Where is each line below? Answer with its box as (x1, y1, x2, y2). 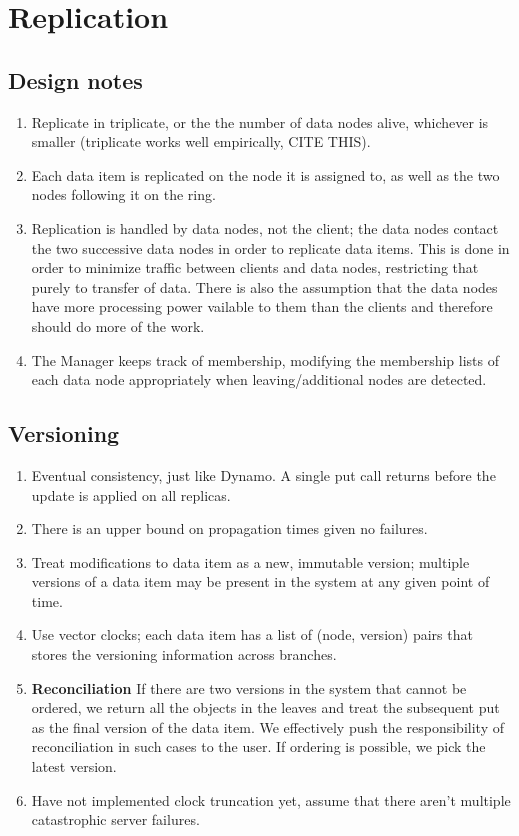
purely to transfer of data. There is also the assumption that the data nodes (31, 276, 498, 297)
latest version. (31, 756, 117, 777)
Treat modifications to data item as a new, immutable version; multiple (31, 551, 470, 572)
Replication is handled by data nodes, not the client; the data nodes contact (31, 217, 499, 238)
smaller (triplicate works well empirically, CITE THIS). (31, 131, 371, 152)
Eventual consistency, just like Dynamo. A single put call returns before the (31, 464, 496, 485)
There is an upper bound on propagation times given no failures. (31, 518, 428, 539)
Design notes (8, 64, 143, 95)
